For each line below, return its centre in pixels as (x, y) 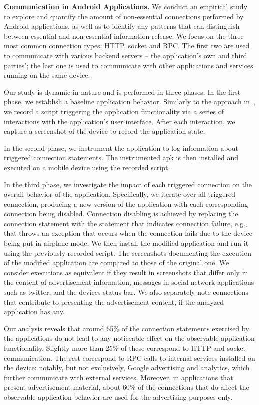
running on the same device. (47, 75)
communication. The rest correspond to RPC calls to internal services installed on (129, 357)
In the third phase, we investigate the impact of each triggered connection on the (128, 184)
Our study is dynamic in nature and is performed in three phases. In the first (122, 92)
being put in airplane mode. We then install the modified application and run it (126, 243)
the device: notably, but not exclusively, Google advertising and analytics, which (127, 367)
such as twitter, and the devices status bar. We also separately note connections (126, 292)
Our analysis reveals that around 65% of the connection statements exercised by (127, 328)
